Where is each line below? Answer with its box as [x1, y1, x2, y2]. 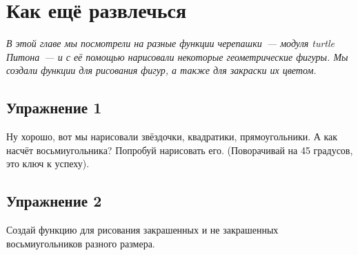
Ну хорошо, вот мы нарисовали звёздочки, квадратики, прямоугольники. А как [6, 129, 338, 144]
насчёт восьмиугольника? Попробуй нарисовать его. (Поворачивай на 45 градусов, [6, 142, 353, 157]
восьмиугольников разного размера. [6, 236, 155, 250]
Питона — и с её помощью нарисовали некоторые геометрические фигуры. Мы [6, 49, 348, 64]
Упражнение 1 [6, 97, 102, 118]
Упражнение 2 [6, 190, 102, 211]
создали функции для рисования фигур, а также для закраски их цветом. [6, 63, 317, 77]
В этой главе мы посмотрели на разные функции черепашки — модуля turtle [6, 36, 335, 50]
